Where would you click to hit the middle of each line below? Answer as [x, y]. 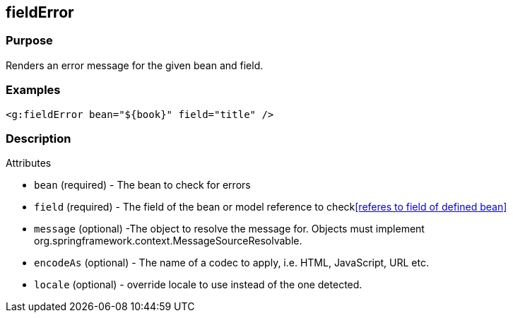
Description [39, 138]
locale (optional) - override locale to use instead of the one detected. [198, 285]
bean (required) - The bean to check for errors [142, 185]
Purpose [29, 41]
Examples [33, 90]
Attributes [29, 163]
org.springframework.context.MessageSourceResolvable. [168, 241]
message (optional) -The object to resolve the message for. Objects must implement [229, 229]
